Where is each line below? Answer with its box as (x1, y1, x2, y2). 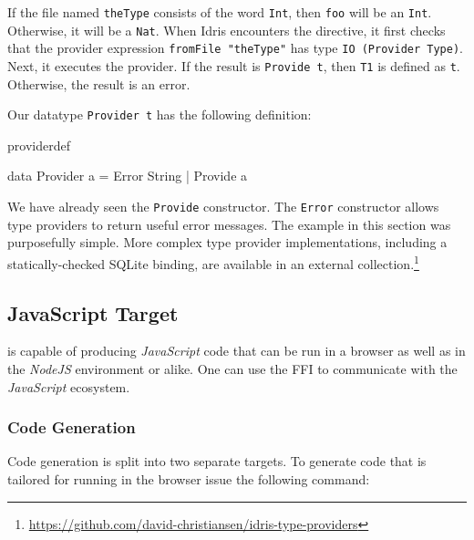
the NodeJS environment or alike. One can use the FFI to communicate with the (7, 358, 458, 378)
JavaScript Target (7, 298, 179, 327)
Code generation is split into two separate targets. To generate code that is (7, 452, 427, 471)
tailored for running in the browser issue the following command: (7, 469, 370, 488)
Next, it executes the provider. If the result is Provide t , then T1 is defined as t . (7, 56, 460, 75)
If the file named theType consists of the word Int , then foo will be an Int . (7, 3, 432, 21)
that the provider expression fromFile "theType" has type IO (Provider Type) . (7, 38, 463, 57)
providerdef (7, 135, 70, 154)
